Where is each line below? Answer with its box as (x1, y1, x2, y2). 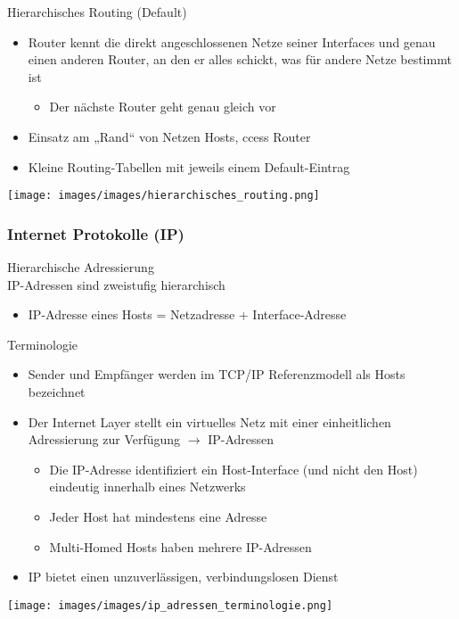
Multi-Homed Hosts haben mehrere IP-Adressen (49, 537, 312, 556)
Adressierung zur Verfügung (28, 430, 181, 449)
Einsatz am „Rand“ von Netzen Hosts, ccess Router (28, 127, 311, 145)
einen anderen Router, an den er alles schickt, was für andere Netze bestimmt (28, 50, 452, 69)
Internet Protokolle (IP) (7, 222, 184, 244)
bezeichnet (28, 383, 86, 400)
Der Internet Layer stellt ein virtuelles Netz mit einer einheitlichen (28, 412, 391, 431)
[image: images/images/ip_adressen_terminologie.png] (7, 598, 333, 612)
